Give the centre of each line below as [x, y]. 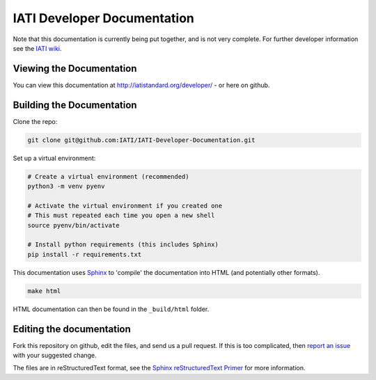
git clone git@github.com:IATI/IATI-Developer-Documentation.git [141, 140]
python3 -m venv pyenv [66, 187]
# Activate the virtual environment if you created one [125, 206]
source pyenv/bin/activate [73, 225]
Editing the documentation [72, 329]
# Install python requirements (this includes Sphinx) [123, 245]
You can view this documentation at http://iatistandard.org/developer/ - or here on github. [141, 85]
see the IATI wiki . [37, 48]
